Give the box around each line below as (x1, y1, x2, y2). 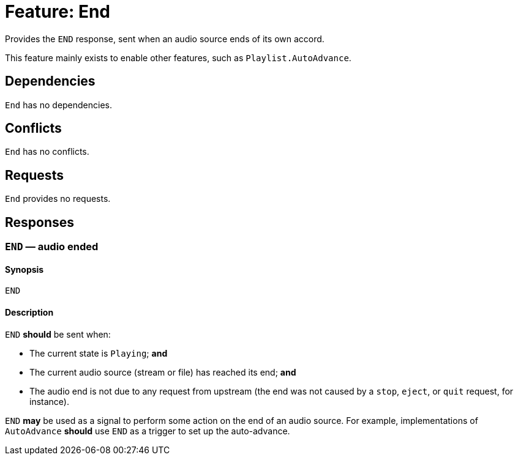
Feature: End (5, 1, 110, 22)
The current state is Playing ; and (29, 347, 168, 358)
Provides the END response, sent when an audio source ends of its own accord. (5, 33, 325, 44)
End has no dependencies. (5, 99, 113, 110)
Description (5, 306, 54, 317)
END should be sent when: (5, 328, 111, 339)
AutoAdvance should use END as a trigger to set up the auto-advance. (5, 425, 290, 436)
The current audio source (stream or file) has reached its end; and (29, 366, 296, 377)
